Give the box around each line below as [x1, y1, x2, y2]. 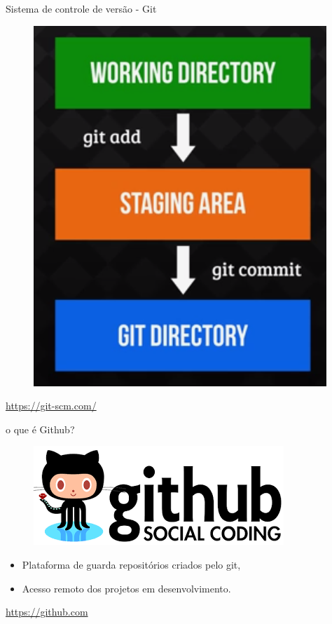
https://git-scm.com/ [6, 398, 97, 413]
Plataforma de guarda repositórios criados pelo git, [22, 557, 241, 571]
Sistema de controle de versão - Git [6, 1, 157, 15]
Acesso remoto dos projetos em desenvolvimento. [22, 581, 231, 595]
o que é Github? [6, 421, 75, 436]
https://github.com [6, 604, 88, 619]
